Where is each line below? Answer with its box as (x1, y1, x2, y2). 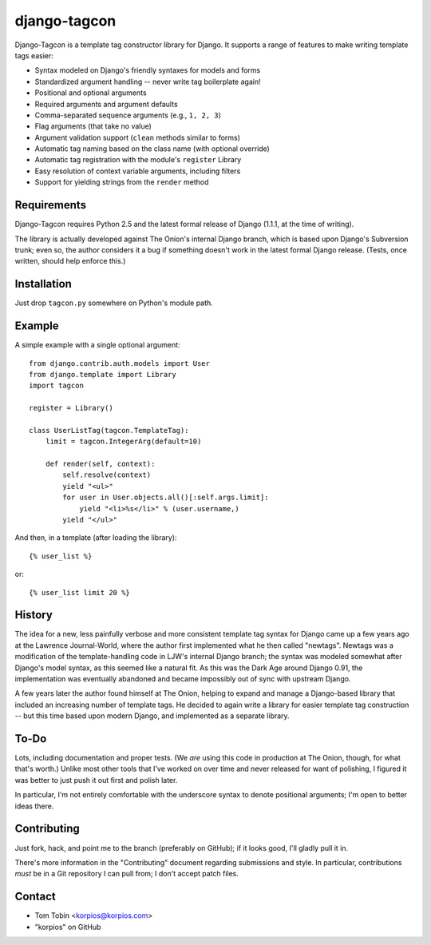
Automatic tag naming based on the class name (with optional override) (34, 144, 271, 153)
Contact (14, 890, 56, 903)
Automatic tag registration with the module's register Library (34, 155, 242, 165)
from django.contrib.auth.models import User (29, 359, 211, 367)
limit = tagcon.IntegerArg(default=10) (45, 437, 202, 447)
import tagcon (29, 381, 84, 391)
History (14, 608, 53, 622)
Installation (14, 277, 72, 291)
